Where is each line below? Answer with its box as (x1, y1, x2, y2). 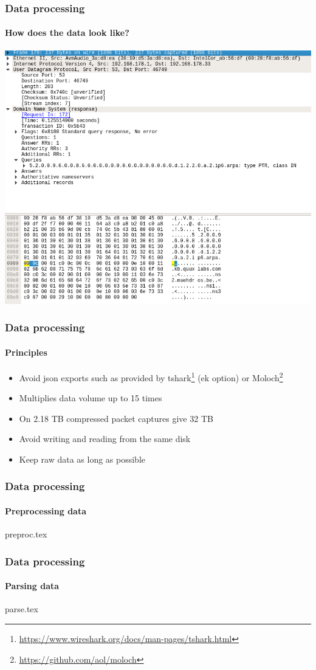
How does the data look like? (5, 26, 129, 39)
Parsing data (5, 579, 60, 592)
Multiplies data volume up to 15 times (19, 392, 162, 404)
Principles (5, 345, 47, 358)
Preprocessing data (5, 504, 87, 517)
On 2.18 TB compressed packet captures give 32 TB (19, 412, 213, 424)
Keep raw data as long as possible (19, 452, 146, 465)
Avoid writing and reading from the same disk (19, 432, 191, 445)
